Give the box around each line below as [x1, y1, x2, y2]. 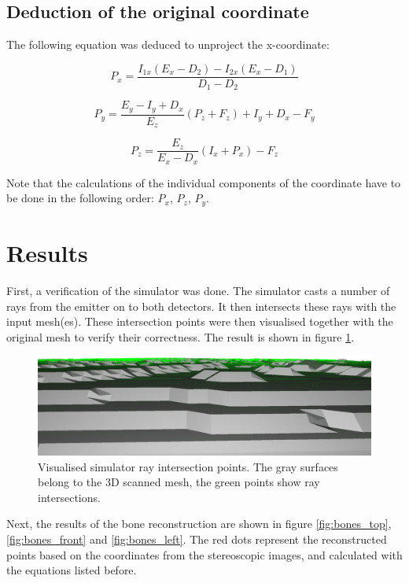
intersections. [38, 489, 101, 505]
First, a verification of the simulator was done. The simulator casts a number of [6, 282, 390, 298]
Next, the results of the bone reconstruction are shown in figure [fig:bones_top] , [6, 515, 392, 532]
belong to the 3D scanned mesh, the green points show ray [38, 474, 320, 490]
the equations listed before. [6, 562, 137, 578]
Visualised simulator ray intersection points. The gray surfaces [38, 458, 338, 474]
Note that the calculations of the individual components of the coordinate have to [6, 174, 401, 190]
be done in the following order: [6, 190, 154, 206]
